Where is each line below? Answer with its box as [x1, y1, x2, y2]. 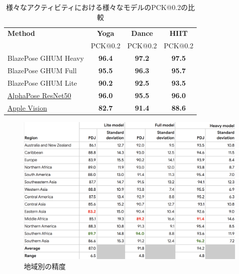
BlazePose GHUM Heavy [7, 53, 84, 63]
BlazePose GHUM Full [7, 65, 77, 75]
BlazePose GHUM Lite [7, 77, 77, 88]
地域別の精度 [24, 261, 66, 271]
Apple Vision [7, 102, 47, 113]
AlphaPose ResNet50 [7, 90, 71, 100]
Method [7, 28, 35, 38]
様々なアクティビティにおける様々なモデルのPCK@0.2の [6, 2, 188, 12]
